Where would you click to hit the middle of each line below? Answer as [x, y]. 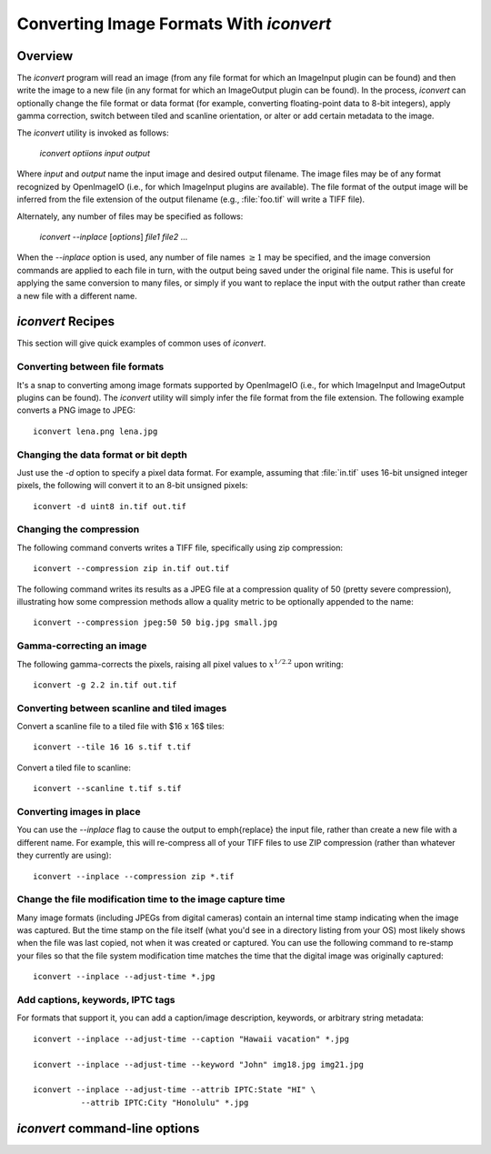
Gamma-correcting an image [82, 646]
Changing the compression [78, 529]
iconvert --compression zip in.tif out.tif [131, 569]
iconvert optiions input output [95, 154]
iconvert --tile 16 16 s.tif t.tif [112, 747]
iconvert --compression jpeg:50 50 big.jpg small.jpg [155, 622]
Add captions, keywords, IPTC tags [96, 1000]
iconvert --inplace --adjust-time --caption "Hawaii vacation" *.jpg [191, 1039]
